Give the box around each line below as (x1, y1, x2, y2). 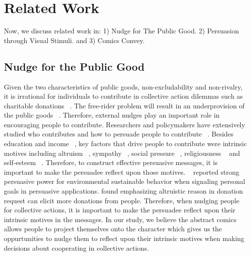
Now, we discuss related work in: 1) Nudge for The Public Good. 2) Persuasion (4, 26, 239, 36)
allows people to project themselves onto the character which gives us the (4, 224, 222, 234)
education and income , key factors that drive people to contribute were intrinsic (4, 138, 247, 149)
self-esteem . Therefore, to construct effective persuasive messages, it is (4, 157, 218, 167)
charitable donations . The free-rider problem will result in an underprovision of (4, 100, 245, 110)
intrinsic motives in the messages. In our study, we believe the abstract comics (4, 214, 236, 224)
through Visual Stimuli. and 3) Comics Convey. (4, 35, 145, 45)
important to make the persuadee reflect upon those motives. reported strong (4, 166, 239, 177)
